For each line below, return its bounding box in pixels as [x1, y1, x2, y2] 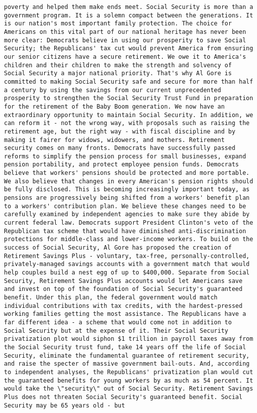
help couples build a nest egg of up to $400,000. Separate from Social [4, 269, 250, 276]
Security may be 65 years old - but [4, 402, 125, 409]
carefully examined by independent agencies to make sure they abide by [4, 211, 250, 218]
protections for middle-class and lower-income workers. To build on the [4, 236, 254, 243]
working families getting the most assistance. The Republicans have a [4, 310, 246, 318]
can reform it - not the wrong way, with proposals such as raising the [4, 120, 250, 127]
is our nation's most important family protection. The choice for [4, 20, 232, 27]
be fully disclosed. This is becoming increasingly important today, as [4, 186, 250, 193]
